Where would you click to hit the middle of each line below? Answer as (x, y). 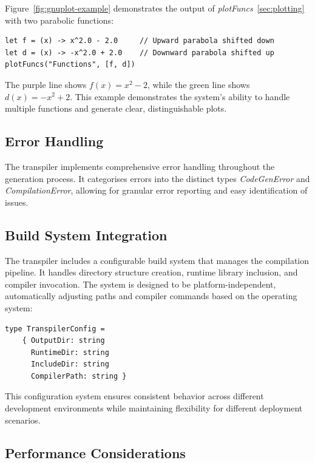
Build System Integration (86, 235)
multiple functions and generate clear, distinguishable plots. (116, 108)
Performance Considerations (95, 452)
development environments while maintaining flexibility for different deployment (154, 408)
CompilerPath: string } (79, 376)
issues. (17, 202)
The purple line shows (46, 84)
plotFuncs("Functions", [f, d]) (70, 65)
